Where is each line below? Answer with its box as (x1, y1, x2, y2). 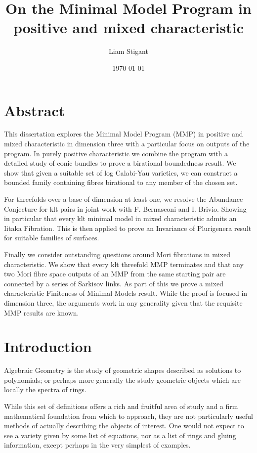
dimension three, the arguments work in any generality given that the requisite (4, 297, 243, 308)
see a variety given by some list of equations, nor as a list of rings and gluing (4, 430, 236, 440)
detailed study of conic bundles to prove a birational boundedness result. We (4, 158, 236, 168)
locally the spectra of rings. (4, 384, 86, 395)
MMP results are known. (4, 307, 79, 317)
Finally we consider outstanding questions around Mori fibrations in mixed (4, 249, 231, 259)
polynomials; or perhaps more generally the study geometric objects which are (4, 374, 241, 385)
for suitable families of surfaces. (4, 232, 99, 243)
